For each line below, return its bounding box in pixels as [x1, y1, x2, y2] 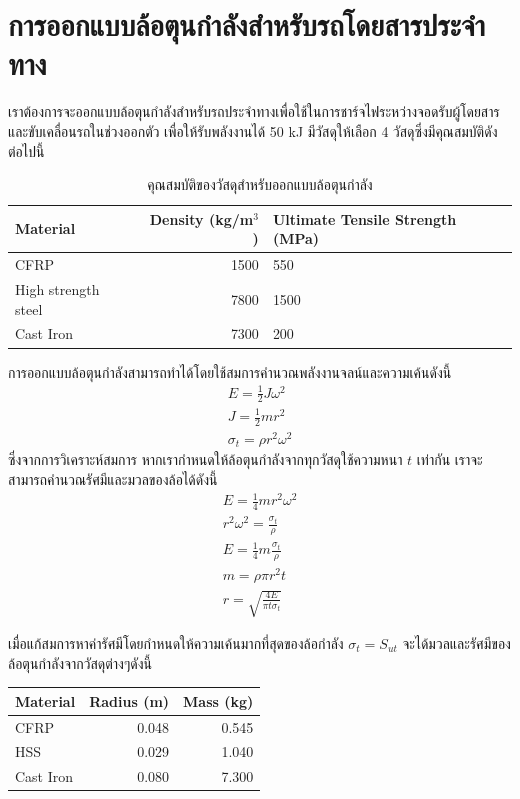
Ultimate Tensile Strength [272, 208, 457, 229]
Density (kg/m [149, 208, 254, 229]
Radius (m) [89, 690, 170, 711]
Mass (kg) [183, 690, 254, 711]
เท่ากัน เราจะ [416, 449, 483, 470]
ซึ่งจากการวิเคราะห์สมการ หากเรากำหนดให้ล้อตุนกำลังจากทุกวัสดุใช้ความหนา [8, 449, 403, 470]
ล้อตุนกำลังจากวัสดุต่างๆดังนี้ [8, 652, 152, 673]
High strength [15, 278, 100, 299]
